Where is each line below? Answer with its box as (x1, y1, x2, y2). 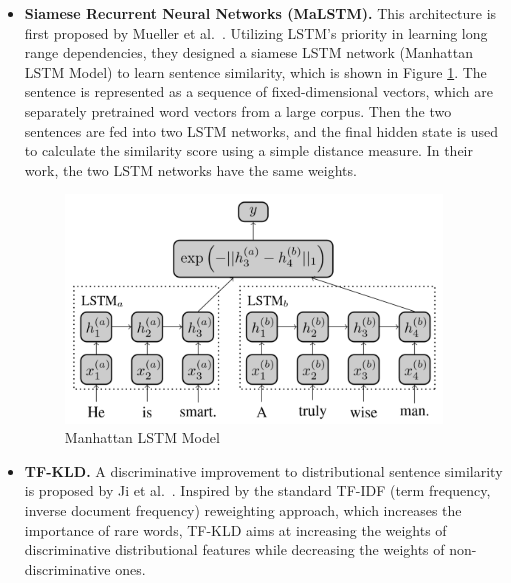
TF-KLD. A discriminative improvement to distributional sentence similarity (24, 460, 503, 481)
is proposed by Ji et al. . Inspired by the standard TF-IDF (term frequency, (24, 480, 491, 501)
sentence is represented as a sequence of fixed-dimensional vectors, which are (24, 81, 493, 102)
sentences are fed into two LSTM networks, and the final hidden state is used (24, 120, 498, 141)
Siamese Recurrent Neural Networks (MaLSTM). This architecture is (24, 3, 497, 23)
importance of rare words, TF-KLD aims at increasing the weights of (24, 519, 447, 540)
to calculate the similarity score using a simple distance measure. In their (24, 140, 473, 161)
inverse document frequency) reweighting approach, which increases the (24, 499, 462, 520)
